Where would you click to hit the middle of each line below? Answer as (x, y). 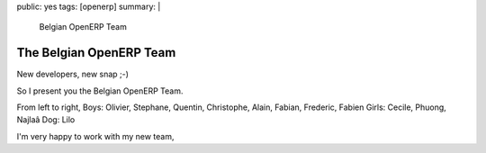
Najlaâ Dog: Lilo (46, 120)
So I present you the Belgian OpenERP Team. (100, 91)
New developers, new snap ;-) (73, 74)
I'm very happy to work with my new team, (95, 136)
